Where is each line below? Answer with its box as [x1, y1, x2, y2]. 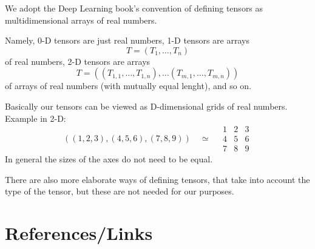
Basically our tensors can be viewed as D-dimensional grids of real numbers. [5, 99, 288, 112]
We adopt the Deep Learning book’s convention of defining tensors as [5, 2, 263, 14]
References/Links [5, 221, 153, 245]
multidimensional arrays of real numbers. [5, 13, 157, 26]
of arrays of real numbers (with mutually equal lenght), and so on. [5, 79, 252, 92]
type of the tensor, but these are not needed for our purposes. [5, 185, 234, 198]
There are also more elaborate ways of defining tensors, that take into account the [5, 173, 310, 185]
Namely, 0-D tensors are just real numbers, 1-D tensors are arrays [5, 34, 249, 47]
